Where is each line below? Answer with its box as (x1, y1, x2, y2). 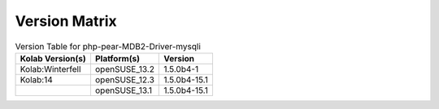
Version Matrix (15, 12, 117, 30)
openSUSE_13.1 (94, 85, 153, 96)
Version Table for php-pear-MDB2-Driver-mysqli (15, 40, 201, 52)
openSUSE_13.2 (94, 63, 154, 74)
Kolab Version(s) (20, 52, 87, 64)
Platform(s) (94, 52, 140, 64)
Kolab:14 (20, 73, 53, 85)
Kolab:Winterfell (20, 63, 81, 74)
